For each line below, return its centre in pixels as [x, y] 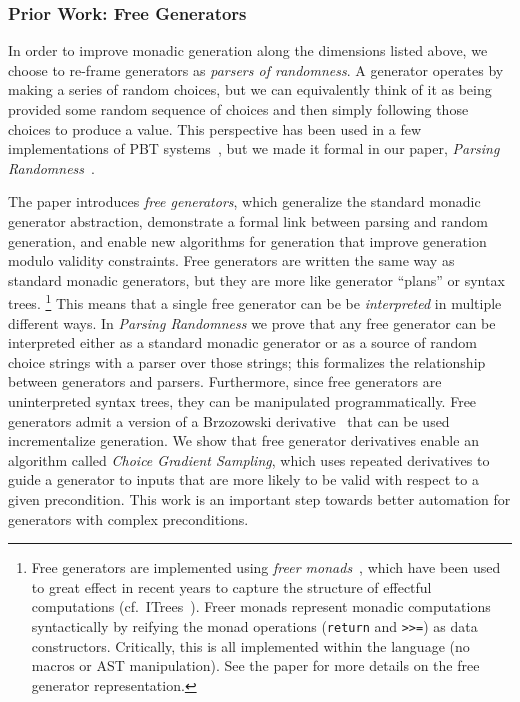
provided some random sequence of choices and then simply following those [238, 109]
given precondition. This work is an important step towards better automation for [259, 498]
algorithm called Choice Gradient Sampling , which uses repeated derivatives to [249, 459]
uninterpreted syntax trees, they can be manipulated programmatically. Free [242, 400]
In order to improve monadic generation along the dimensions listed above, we [248, 50]
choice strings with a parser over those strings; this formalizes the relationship [247, 361]
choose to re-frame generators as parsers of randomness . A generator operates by [256, 69]
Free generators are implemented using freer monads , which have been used [266, 567]
